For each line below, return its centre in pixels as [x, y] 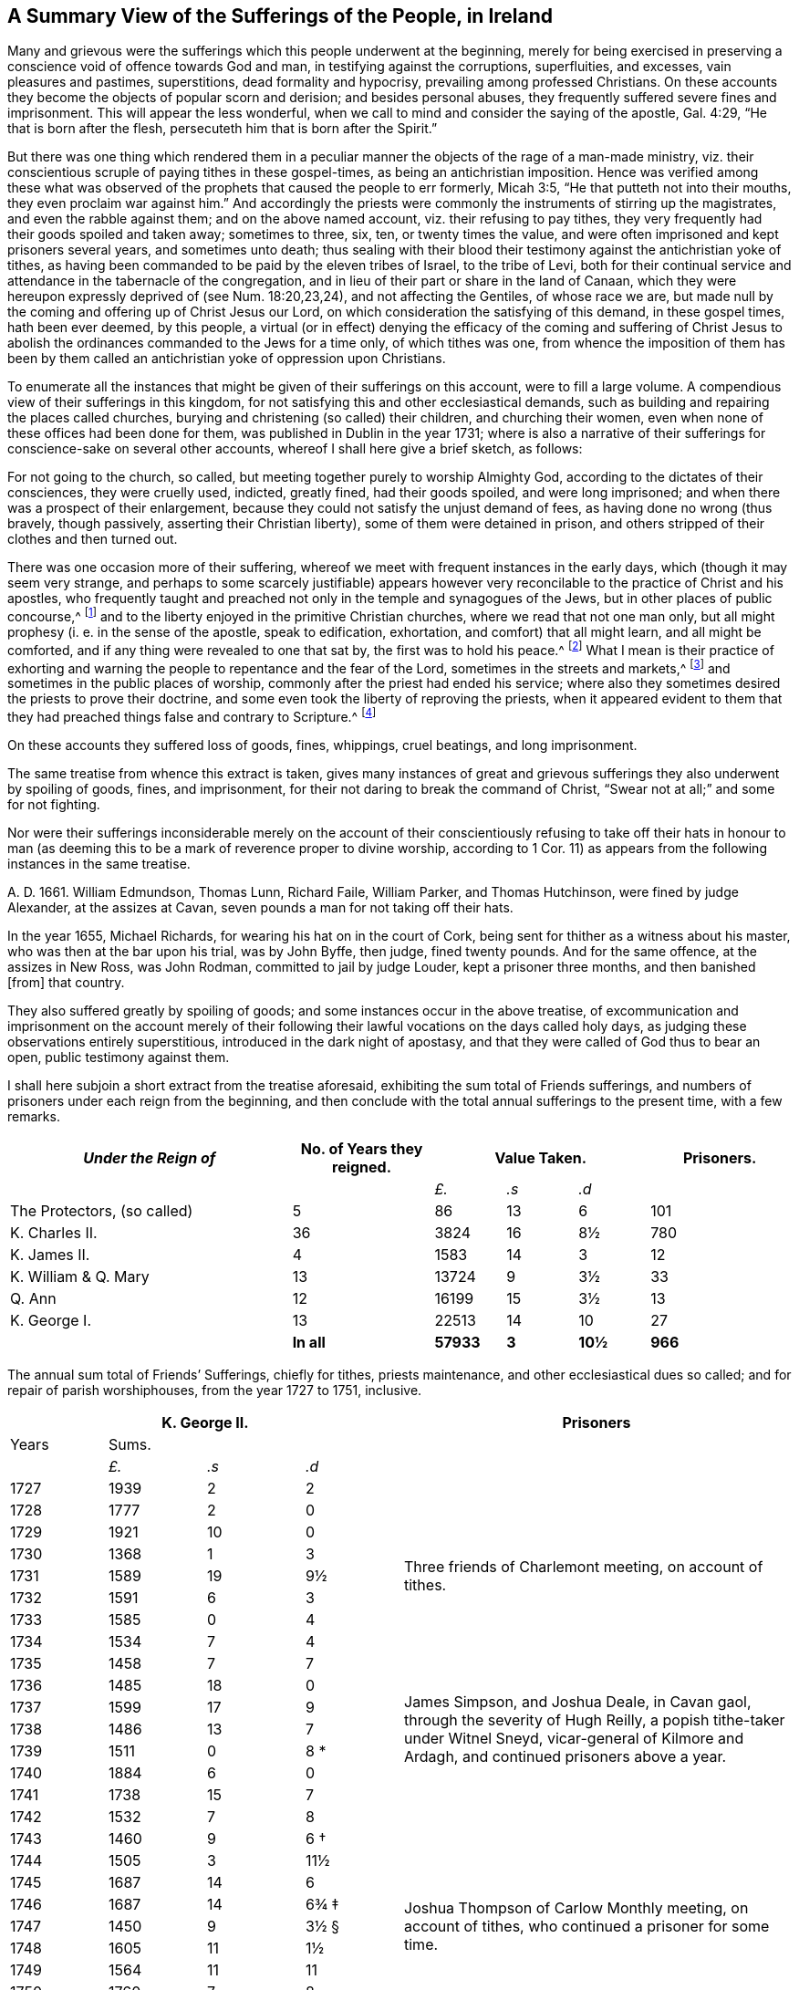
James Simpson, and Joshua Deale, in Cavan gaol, [578, 1702]
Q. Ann [33, 1299]
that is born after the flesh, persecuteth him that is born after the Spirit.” [223, 129]
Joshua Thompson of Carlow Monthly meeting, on [576, 1908]
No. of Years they [362, 1149]
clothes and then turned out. [93, 539]
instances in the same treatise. [99, 864]
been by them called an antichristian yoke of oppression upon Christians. [227, 359]
